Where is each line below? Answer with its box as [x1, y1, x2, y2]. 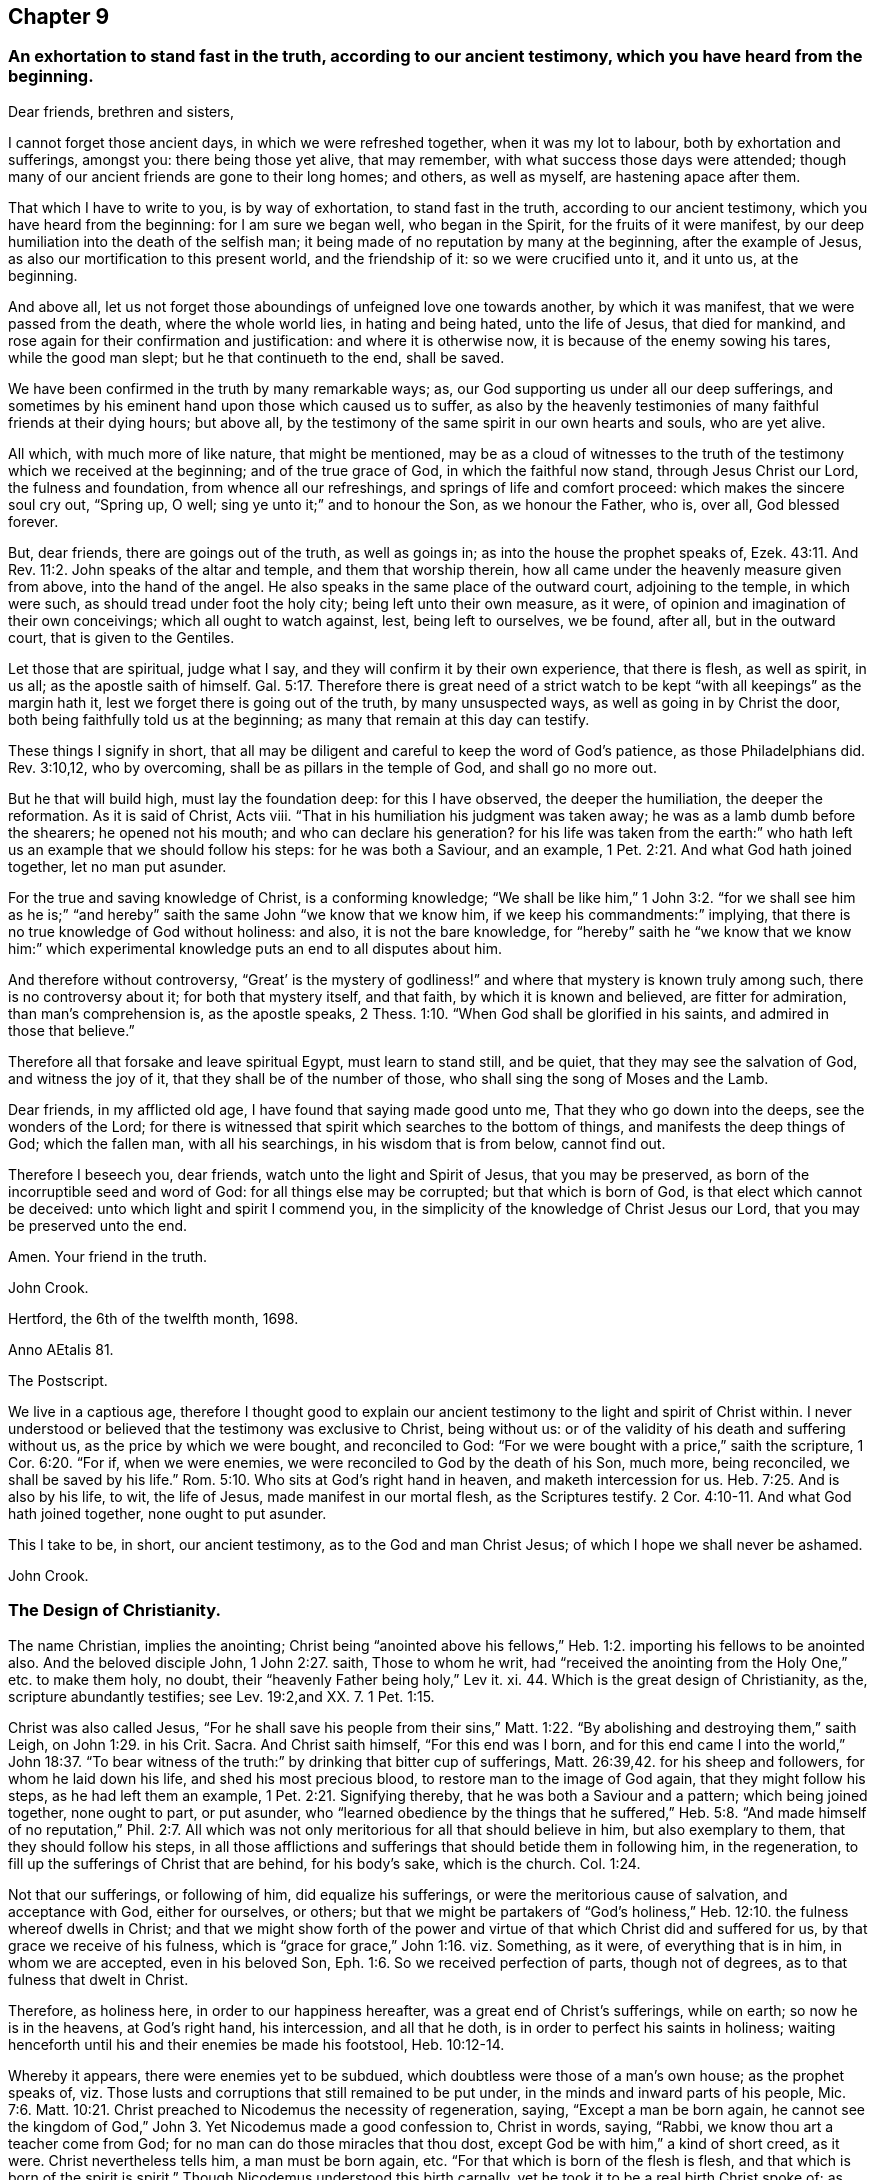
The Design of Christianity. [8, 1600, 221, 1621]
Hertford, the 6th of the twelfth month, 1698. [8, 1309, 299, 1327]
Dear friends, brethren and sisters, [8, 102, 234, 120]
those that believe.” [8, 1021, 135, 1039]
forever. [8, 512, 59, 530]
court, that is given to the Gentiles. [8, 628, 235, 646]
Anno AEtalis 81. [8, 1340, 114, 1358]
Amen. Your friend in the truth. [8, 1247, 208, 1265]
